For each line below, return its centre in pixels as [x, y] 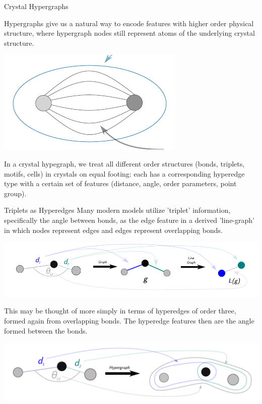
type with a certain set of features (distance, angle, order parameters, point [120, 183]
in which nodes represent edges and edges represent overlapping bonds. [113, 230]
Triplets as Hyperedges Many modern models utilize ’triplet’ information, [117, 210]
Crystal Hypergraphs [36, 6]
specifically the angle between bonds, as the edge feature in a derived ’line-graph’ [129, 220]
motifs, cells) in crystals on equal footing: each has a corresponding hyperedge [124, 173]
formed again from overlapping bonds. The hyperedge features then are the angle [129, 320]
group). [15, 193]
